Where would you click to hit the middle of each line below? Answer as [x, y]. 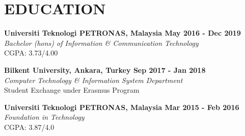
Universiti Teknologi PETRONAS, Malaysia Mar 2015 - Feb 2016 [122, 107]
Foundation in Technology [44, 117]
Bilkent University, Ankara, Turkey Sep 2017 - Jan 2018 [105, 70]
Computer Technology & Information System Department [93, 80]
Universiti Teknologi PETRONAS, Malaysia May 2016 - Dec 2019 [122, 33]
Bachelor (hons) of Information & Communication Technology [101, 43]
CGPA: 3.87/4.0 [29, 127]
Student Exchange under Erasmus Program [72, 90]
